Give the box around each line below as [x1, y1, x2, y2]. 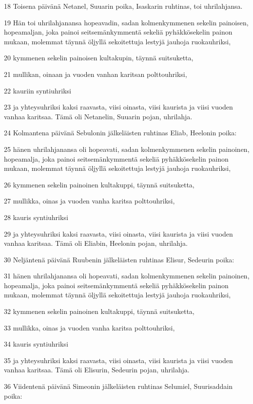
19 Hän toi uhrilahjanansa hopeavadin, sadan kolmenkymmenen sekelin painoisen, [4, 17, 249, 27]
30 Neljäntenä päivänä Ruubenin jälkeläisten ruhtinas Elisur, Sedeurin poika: [4, 254, 234, 264]
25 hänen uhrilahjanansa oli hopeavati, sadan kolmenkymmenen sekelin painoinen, [4, 144, 250, 154]
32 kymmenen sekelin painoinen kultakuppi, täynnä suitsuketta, [4, 306, 195, 316]
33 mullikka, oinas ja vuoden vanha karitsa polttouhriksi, [4, 322, 175, 332]
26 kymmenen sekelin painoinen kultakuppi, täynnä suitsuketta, [4, 179, 195, 189]
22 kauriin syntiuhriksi [4, 85, 71, 95]
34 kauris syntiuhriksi [4, 339, 68, 349]
